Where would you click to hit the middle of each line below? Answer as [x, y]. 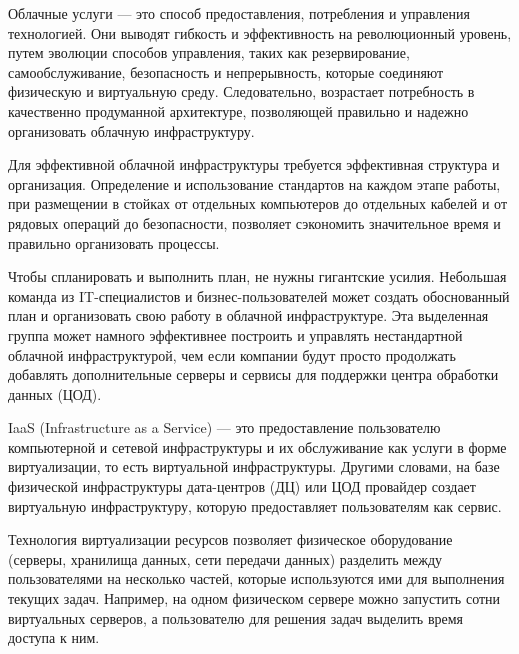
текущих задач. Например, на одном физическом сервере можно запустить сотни [254, 598]
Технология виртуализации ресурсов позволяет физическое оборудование [230, 539]
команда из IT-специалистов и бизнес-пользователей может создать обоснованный [259, 295]
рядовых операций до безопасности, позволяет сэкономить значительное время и [254, 222]
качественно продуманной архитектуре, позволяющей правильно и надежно [238, 110]
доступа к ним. [54, 637]
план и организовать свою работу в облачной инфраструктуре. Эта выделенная [248, 315]
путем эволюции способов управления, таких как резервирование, [209, 52]
